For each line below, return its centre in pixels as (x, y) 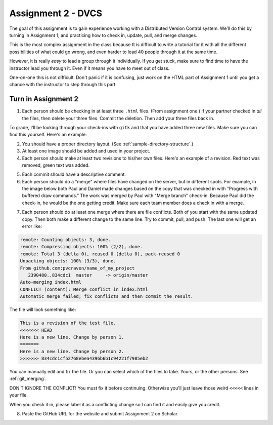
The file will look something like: (43, 310)
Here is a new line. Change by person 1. (72, 337)
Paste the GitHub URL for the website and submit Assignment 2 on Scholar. (100, 414)
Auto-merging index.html (51, 282)
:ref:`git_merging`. (28, 379)
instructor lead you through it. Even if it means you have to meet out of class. (89, 68)
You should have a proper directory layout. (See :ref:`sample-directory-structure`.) (108, 144)
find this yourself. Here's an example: (48, 135)
